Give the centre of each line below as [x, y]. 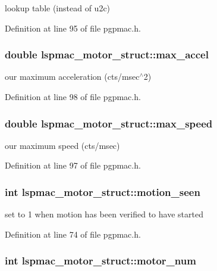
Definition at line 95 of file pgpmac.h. [73, 28]
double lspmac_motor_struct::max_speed [109, 123]
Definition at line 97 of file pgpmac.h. [73, 165]
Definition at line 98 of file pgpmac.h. [73, 96]
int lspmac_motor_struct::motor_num [100, 261]
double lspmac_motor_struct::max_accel [107, 54]
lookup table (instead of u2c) [58, 8]
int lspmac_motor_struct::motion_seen [103, 191]
